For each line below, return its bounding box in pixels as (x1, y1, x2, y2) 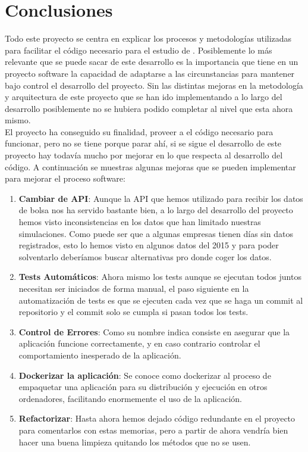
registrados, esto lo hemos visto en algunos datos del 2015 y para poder (18, 239, 279, 251)
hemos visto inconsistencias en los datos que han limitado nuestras (18, 216, 261, 228)
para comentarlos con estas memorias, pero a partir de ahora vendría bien (18, 423, 288, 436)
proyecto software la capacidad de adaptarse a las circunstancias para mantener (5, 67, 295, 79)
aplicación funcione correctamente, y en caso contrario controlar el (18, 337, 260, 350)
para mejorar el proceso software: (5, 172, 125, 185)
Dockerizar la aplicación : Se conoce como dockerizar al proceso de (18, 369, 271, 381)
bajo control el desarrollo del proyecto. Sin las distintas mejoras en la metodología (5, 79, 303, 91)
